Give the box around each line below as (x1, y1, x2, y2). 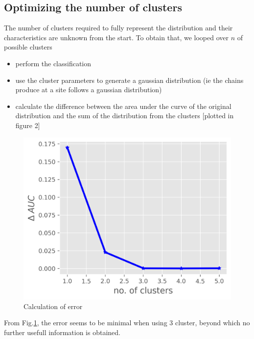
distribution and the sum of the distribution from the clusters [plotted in (15, 110, 234, 121)
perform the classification (15, 58, 92, 68)
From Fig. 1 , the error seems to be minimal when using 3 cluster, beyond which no (4, 317, 250, 328)
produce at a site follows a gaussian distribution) (15, 84, 162, 95)
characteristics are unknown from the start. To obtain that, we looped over (4, 32, 229, 42)
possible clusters (4, 42, 52, 52)
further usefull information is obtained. (4, 327, 120, 337)
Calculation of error (23, 301, 83, 311)
